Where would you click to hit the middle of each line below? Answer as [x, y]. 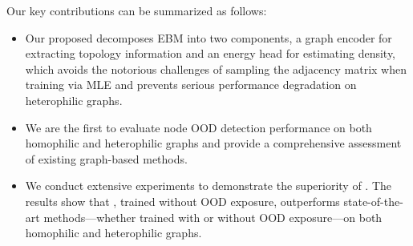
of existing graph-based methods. [106, 158]
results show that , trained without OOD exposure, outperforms [182, 201]
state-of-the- [373, 201]
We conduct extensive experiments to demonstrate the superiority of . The [209, 186]
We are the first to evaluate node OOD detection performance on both [198, 127]
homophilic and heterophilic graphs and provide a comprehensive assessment [213, 143]
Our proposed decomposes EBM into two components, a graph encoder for [209, 37]
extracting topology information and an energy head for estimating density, [210, 53]
